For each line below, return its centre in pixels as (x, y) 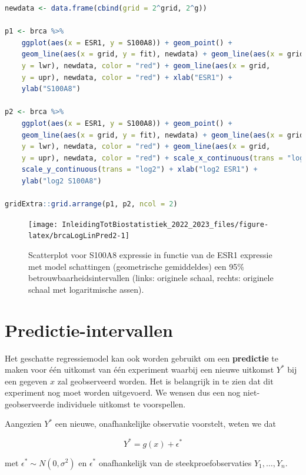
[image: (43, 224)
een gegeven (26, 381)
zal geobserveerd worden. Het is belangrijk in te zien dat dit (165, 381)
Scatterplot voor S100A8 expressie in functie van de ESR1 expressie (150, 255)
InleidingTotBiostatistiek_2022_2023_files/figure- (165, 224)
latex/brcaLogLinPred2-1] (79, 236)
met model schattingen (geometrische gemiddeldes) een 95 (133, 266)
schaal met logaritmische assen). (86, 289)
